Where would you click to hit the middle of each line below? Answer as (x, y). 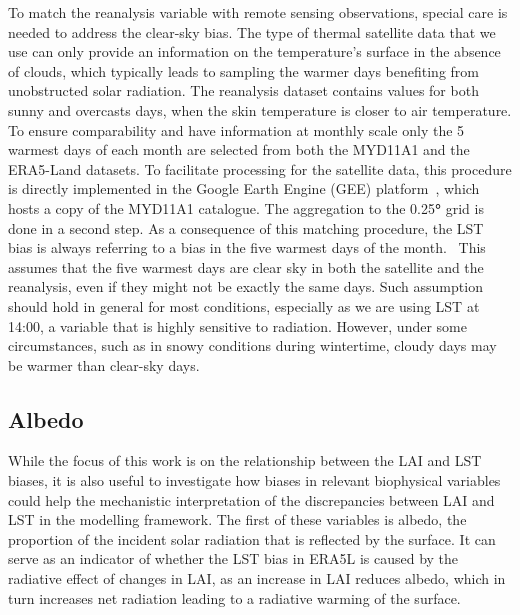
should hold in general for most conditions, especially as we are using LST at (244, 305)
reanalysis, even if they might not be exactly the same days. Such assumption (245, 286)
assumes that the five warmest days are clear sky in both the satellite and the (246, 266)
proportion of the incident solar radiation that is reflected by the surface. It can (252, 538)
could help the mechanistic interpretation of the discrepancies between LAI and (251, 499)
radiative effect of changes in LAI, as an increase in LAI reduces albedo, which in (257, 578)
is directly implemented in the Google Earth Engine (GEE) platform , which (244, 188)
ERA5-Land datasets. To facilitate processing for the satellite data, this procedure (260, 168)
